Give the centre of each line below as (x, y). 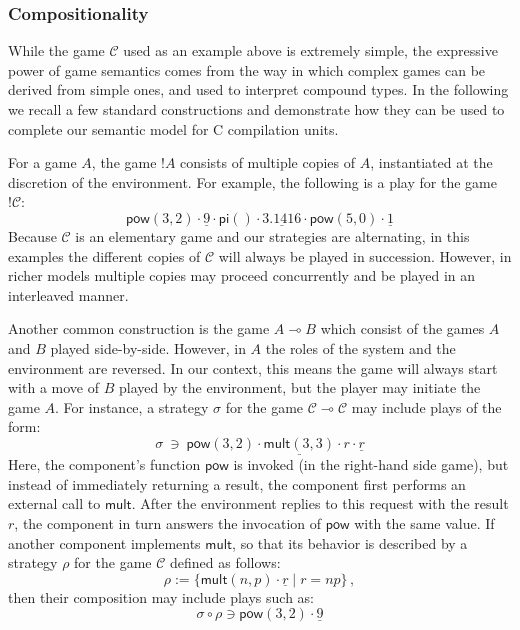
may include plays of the (426, 406)
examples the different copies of (104, 255)
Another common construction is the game (139, 328)
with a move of (53, 387)
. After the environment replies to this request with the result (320, 503)
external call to (54, 503)
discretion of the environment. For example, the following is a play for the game (252, 181)
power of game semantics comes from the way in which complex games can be (247, 69)
